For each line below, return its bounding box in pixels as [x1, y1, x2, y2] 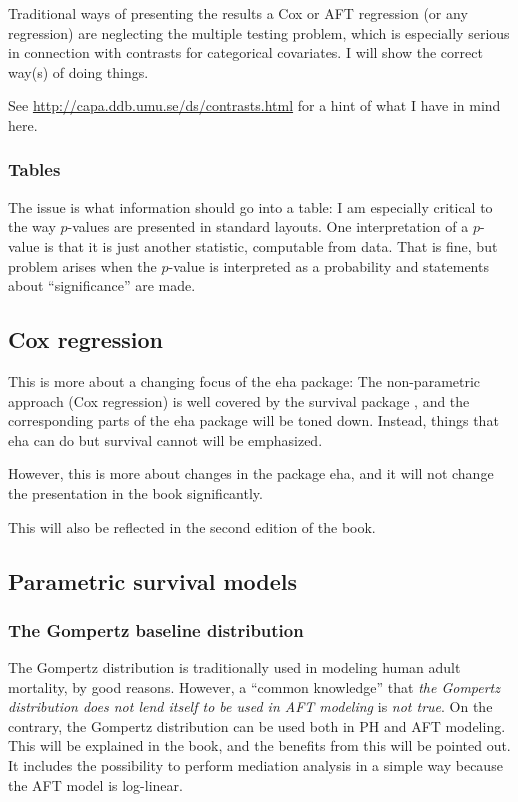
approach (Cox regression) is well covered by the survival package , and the [8, 390, 470, 411]
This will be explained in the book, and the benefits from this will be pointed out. [8, 735, 511, 756]
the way [8, 216, 56, 237]
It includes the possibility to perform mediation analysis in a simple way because [8, 755, 503, 776]
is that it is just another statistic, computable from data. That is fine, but [44, 235, 498, 256]
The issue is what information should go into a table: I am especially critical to [8, 196, 493, 217]
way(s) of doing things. [8, 61, 149, 82]
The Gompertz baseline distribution [8, 617, 304, 642]
